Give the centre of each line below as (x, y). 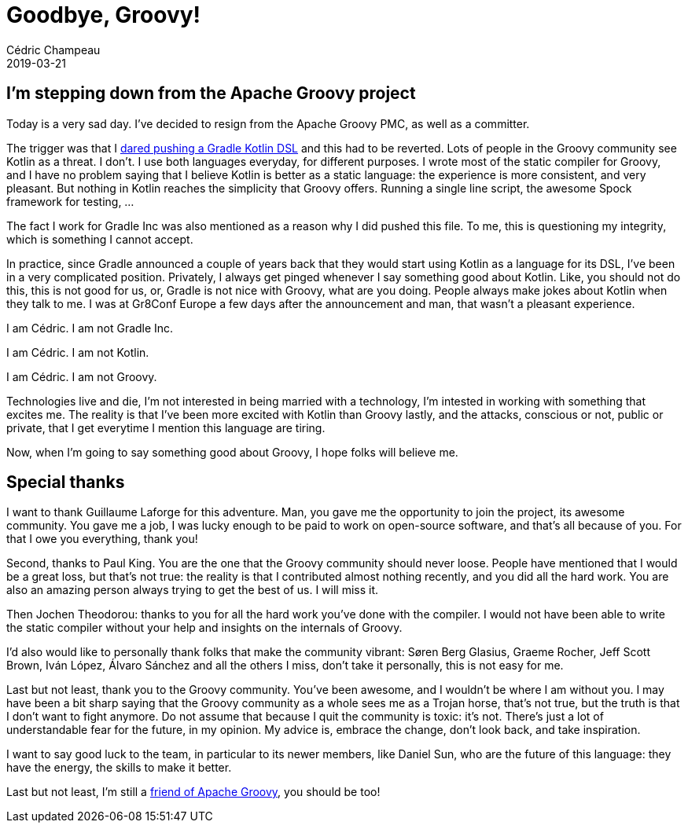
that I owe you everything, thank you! (102, 539)
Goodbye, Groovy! (103, 15)
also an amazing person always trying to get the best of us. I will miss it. (193, 590)
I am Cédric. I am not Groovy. (82, 376)
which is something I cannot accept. (100, 239)
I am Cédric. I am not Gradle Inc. (90, 328)
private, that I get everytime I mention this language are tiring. (166, 427)
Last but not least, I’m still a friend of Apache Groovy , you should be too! (193, 792)
